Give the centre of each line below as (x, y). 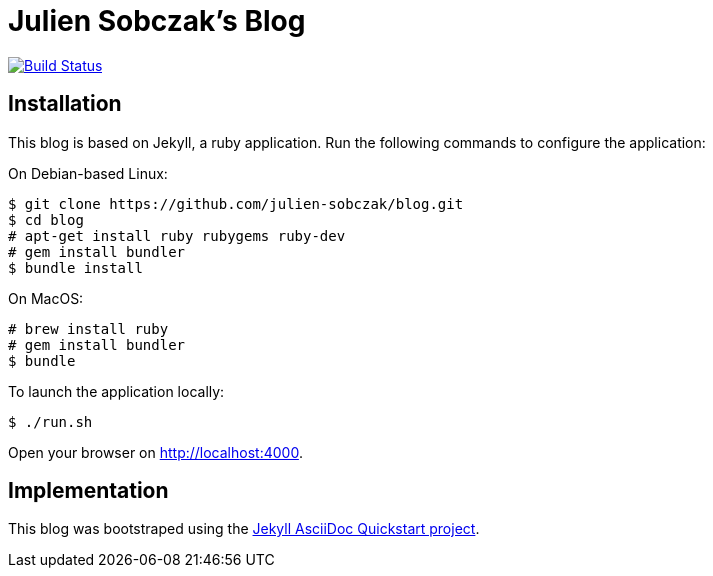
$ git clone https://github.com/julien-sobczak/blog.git (236, 203)
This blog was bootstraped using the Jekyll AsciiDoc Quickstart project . (244, 529)
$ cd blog (46, 219)
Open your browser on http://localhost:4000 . (155, 452)
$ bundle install (75, 267)
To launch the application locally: (116, 391)
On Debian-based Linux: (88, 173)
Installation (65, 104)
